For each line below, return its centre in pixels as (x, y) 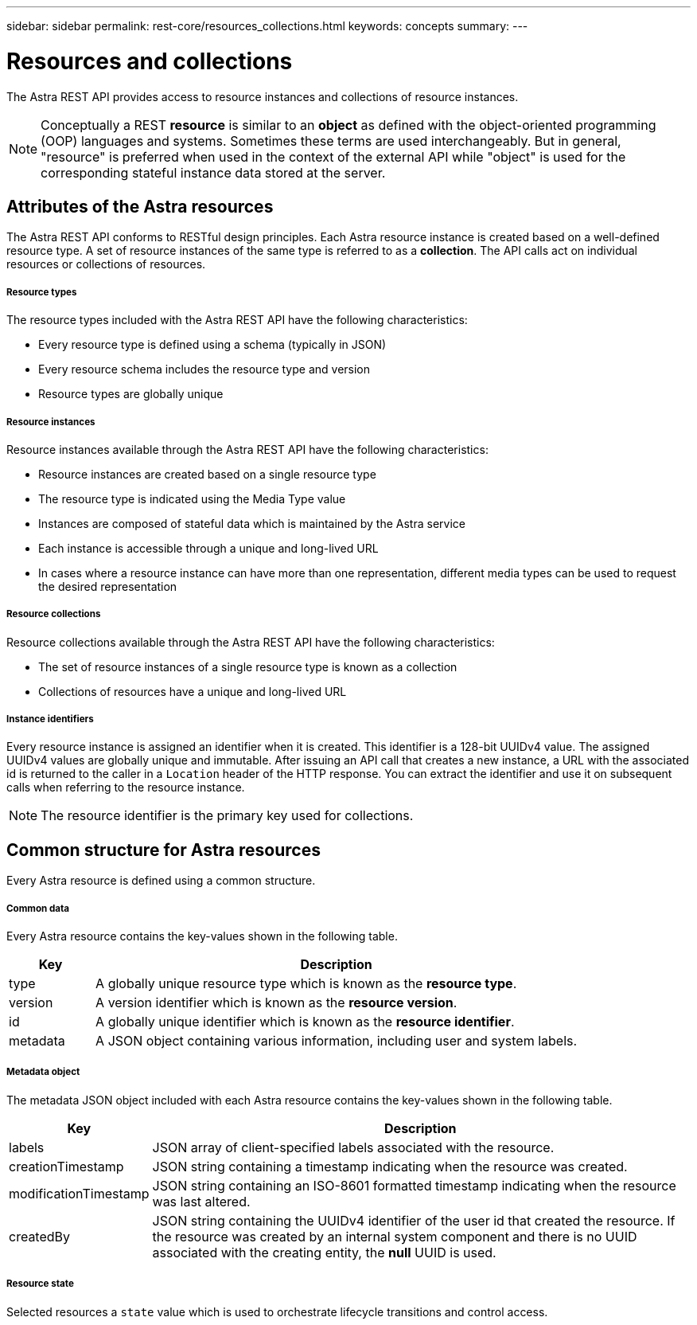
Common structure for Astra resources (164, 850)
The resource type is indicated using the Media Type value (192, 498)
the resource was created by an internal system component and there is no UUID (395, 1236)
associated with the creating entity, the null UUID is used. (324, 1252)
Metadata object (43, 1072)
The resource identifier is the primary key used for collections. (227, 816)
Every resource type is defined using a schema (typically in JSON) (212, 345)
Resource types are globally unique (131, 394)
